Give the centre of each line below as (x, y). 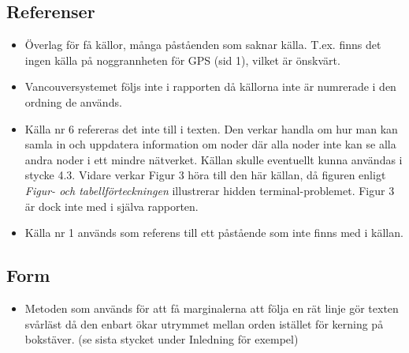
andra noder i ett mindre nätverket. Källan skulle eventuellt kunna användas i (214, 159)
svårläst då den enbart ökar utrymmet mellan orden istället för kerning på (204, 323)
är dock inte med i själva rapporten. (112, 206)
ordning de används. (73, 101)
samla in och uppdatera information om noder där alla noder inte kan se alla (210, 144)
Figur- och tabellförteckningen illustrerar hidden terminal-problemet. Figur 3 (210, 190)
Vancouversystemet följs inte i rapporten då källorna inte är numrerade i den (210, 86)
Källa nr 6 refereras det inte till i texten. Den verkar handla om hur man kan (211, 128)
